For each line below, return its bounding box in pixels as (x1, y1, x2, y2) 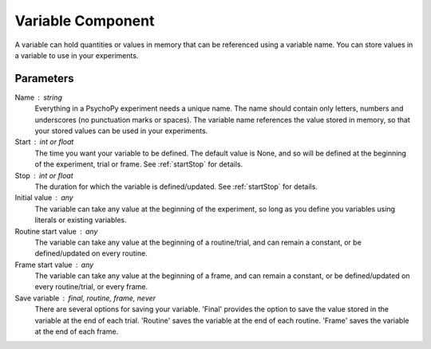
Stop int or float (14, 171, 73, 180)
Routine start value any (14, 226, 98, 236)
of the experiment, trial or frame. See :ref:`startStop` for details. (34, 159, 243, 169)
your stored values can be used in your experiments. (34, 126, 208, 135)
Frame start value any (14, 260, 94, 269)
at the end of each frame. (34, 327, 119, 336)
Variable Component (14, 12, 155, 29)
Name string (14, 92, 63, 102)
